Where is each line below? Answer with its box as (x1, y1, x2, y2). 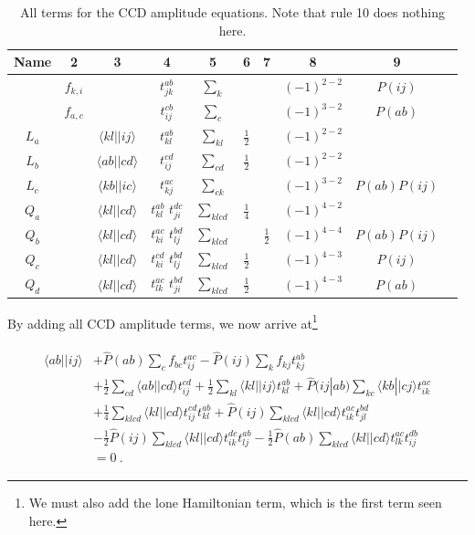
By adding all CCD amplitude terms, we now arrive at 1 (7, 310, 318, 332)
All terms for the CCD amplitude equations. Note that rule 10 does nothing (20, 3, 445, 21)
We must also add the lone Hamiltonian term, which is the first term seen (28, 493, 442, 512)
